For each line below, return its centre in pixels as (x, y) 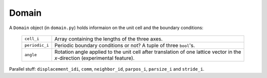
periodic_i (37, 45)
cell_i (32, 39)
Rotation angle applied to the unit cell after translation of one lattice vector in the (148, 52)
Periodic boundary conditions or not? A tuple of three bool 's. (125, 45)
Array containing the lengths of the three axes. (109, 39)
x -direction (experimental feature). (95, 58)
